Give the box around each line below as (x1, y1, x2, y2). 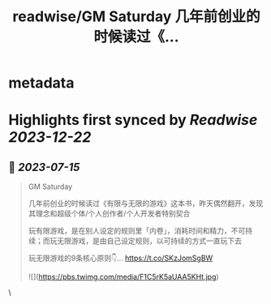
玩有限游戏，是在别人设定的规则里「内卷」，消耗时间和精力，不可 (28, 226, 246, 236)
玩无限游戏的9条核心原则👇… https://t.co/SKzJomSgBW (28, 253, 213, 263)
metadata (8, 74, 75, 92)
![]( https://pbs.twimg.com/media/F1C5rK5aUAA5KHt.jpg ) (28, 272, 219, 282)
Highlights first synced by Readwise (8, 111, 258, 130)
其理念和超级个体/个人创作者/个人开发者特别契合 (28, 208, 191, 219)
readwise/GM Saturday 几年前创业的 (12, 7, 260, 26)
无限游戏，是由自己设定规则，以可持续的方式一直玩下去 (56, 236, 242, 246)
